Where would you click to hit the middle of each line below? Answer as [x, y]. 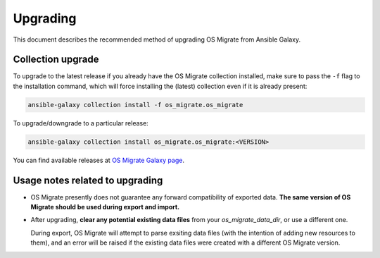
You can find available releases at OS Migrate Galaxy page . [99, 160]
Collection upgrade [56, 60]
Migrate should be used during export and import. [105, 207]
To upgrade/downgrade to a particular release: [81, 123]
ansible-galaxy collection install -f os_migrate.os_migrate [135, 105]
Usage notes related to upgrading [88, 180]
